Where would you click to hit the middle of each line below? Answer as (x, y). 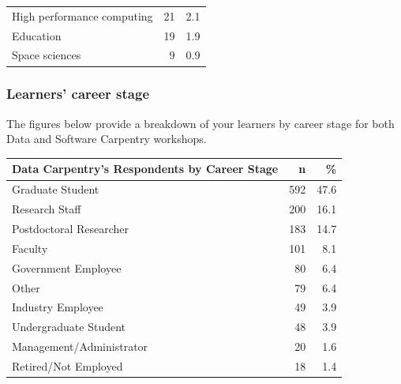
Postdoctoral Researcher (71, 228)
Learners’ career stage (78, 94)
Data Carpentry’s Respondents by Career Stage (145, 169)
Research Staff (47, 209)
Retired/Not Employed (67, 365)
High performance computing (82, 15)
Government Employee (67, 267)
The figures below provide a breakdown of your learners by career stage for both (200, 123)
